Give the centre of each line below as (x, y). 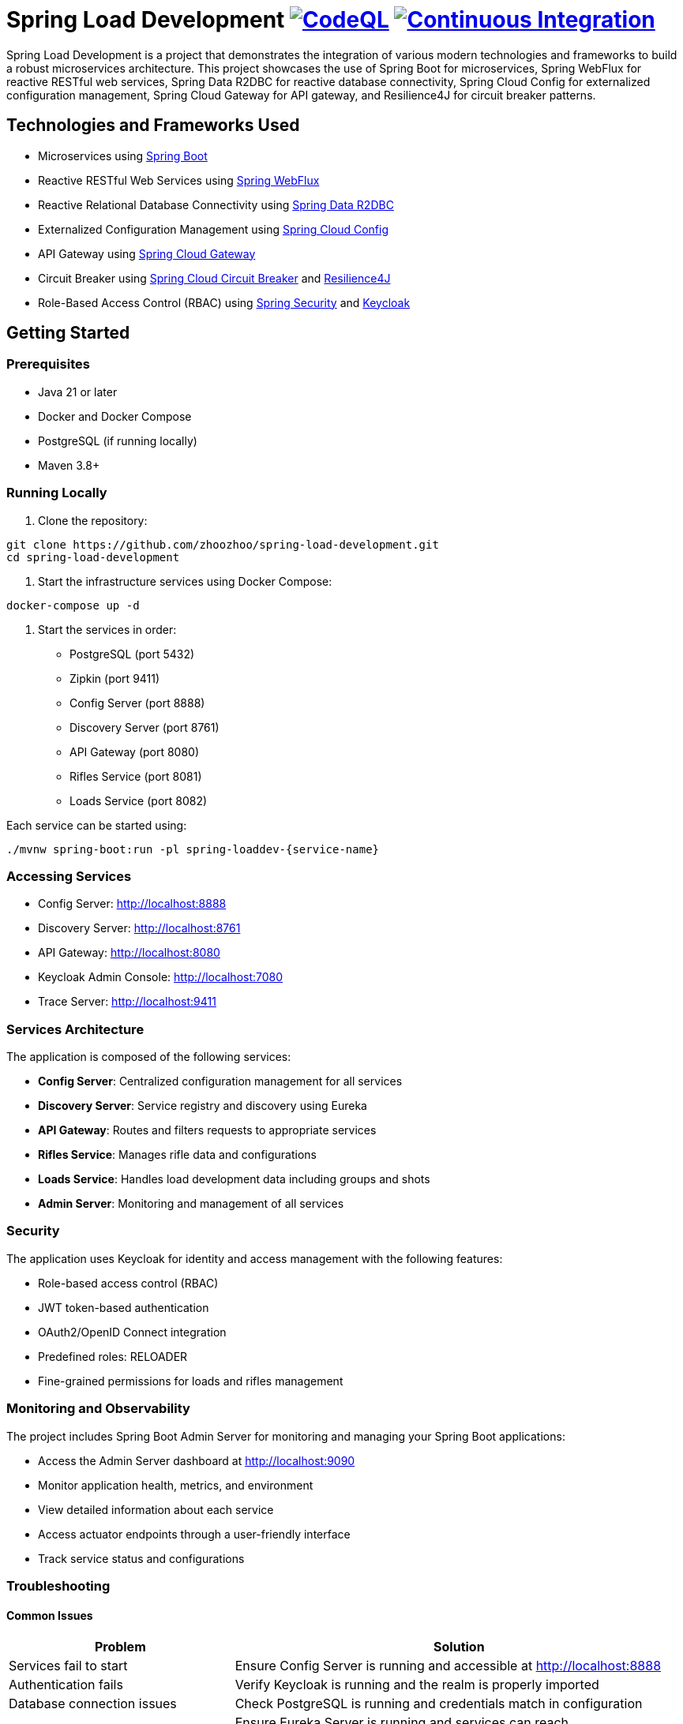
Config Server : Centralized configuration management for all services (220, 1081)
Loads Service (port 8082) (139, 800)
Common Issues (50, 1615)
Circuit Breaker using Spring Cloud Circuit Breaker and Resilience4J (214, 278)
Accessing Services (69, 876)
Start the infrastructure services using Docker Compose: (185, 581)
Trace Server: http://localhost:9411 (127, 1002)
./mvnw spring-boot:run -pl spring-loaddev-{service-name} (193, 849)
